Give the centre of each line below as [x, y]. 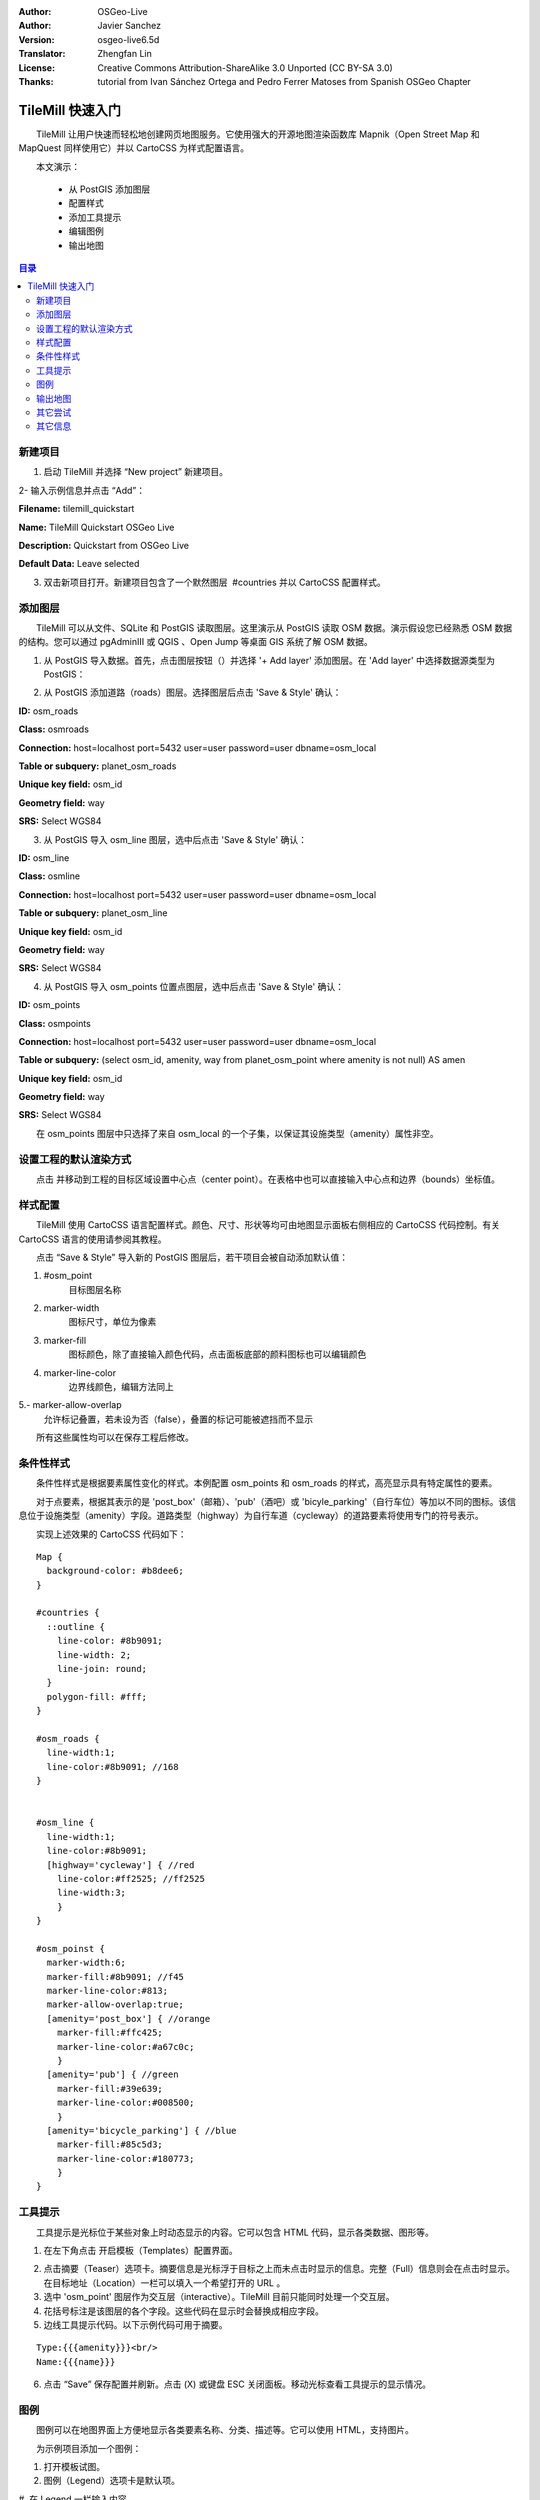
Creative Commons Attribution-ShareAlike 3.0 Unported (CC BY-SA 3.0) [245, 67]
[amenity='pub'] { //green [112, 2074]
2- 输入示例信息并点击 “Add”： [81, 490]
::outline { [75, 1626]
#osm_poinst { [70, 1948]
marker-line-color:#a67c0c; [125, 2046]
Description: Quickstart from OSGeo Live [104, 545]
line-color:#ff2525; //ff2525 [130, 1878]
